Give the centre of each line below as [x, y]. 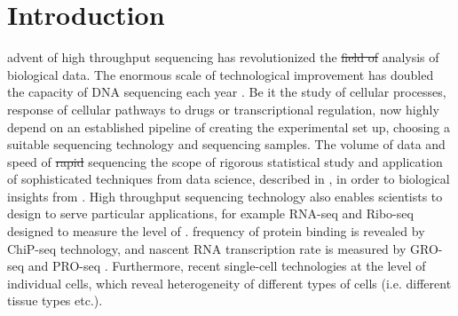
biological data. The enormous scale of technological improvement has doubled [221, 74]
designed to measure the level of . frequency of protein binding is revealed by [216, 231]
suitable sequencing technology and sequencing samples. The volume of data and [226, 144]
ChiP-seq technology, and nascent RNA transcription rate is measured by [207, 248]
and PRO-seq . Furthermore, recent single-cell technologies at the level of [227, 266]
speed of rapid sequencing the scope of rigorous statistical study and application [225, 161]
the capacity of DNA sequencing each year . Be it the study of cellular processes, [227, 92]
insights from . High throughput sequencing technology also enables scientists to [225, 196]
